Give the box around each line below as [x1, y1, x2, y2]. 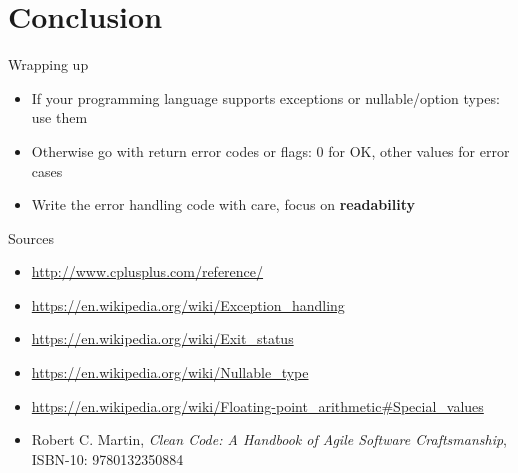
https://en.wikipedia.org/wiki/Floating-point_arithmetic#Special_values [31, 395, 484, 416]
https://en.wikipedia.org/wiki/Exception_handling [31, 294, 345, 315]
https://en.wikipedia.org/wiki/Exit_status [31, 328, 294, 349]
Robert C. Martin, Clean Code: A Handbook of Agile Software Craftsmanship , [31, 429, 508, 450]
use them [31, 107, 88, 128]
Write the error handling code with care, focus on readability [31, 194, 415, 215]
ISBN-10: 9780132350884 [31, 448, 184, 469]
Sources [8, 227, 55, 248]
